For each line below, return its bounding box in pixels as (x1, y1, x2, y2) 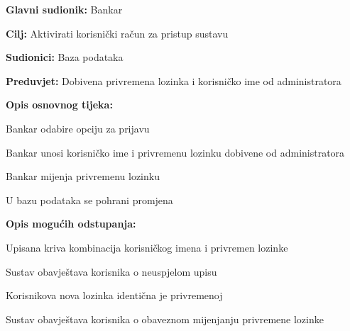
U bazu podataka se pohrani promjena (6, 192, 173, 207)
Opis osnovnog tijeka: (6, 97, 113, 112)
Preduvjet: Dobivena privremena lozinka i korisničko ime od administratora (6, 73, 341, 88)
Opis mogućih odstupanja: (6, 216, 136, 231)
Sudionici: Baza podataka (6, 50, 124, 64)
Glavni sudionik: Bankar (6, 2, 123, 16)
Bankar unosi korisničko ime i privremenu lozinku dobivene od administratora (6, 145, 345, 159)
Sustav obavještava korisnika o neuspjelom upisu (6, 264, 217, 279)
